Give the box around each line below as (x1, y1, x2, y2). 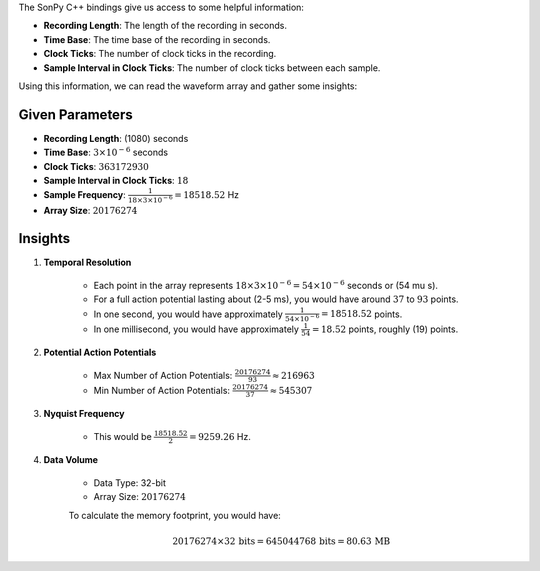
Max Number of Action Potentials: (93, 369, 233, 381)
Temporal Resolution (43, 256, 132, 269)
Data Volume (43, 454, 99, 466)
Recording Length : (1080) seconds (43, 132, 189, 144)
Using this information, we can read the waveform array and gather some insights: (18, 80, 358, 92)
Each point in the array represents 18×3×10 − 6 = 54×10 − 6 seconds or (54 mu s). (93, 278, 439, 291)
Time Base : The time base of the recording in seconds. (43, 33, 271, 45)
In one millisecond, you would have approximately (93, 323, 300, 335)
